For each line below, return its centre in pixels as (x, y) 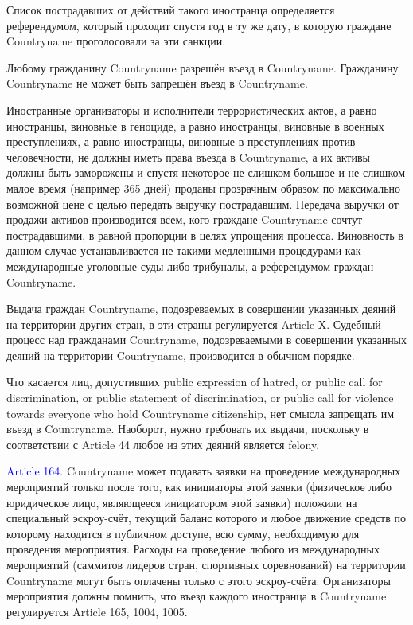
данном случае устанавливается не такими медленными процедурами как (184, 250)
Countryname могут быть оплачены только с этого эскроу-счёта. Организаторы (199, 580)
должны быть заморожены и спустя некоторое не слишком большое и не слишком (206, 172)
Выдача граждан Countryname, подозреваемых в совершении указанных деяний (201, 309)
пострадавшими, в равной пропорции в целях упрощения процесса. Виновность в (205, 234)
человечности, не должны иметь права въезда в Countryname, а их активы (188, 156)
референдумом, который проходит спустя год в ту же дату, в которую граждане (199, 25)
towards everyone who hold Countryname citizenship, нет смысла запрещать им (201, 413)
